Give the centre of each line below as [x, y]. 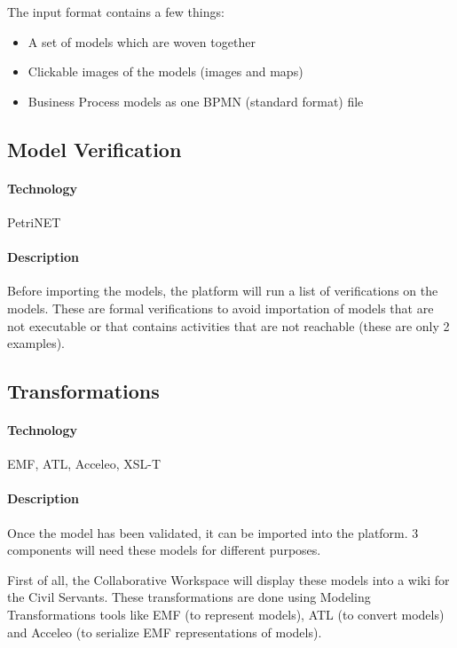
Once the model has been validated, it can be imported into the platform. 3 [213, 532]
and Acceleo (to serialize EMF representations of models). [165, 632]
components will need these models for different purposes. [164, 550]
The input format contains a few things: [116, 12]
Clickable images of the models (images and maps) [165, 71]
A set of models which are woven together [142, 41]
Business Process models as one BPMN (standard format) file [196, 101]
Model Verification [95, 149]
